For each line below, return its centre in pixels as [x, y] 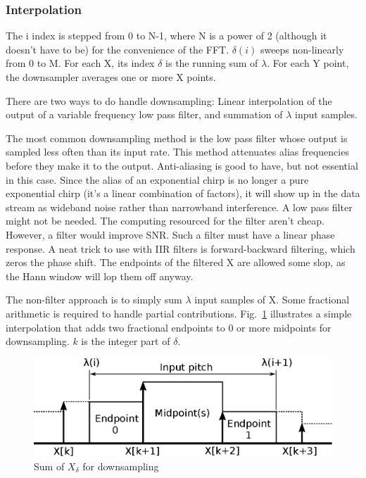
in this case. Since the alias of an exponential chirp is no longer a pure [157, 179]
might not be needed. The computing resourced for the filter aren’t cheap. [165, 221]
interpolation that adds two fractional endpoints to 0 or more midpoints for [169, 327]
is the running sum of [212, 63]
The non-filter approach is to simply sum [94, 300]
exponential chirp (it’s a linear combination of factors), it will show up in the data [183, 193]
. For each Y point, [308, 63]
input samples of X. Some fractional [272, 300]
